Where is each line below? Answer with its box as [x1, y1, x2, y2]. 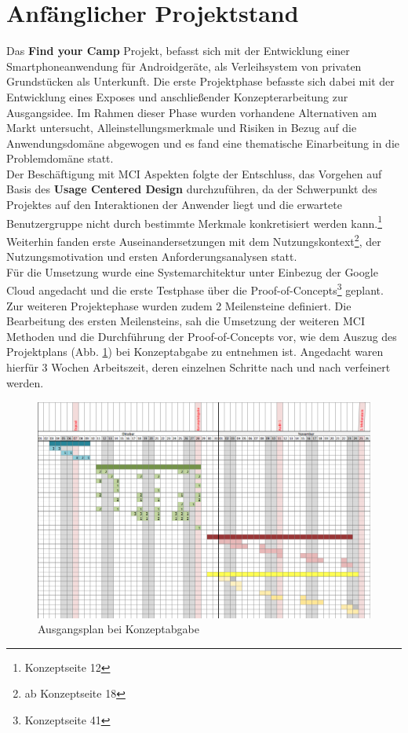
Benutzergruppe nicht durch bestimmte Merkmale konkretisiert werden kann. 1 [6, 212, 382, 231]
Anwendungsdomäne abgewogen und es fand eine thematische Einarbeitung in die [6, 134, 399, 151]
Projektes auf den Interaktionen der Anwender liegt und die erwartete [6, 196, 342, 213]
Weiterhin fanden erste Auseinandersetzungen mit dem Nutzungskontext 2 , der [6, 230, 381, 249]
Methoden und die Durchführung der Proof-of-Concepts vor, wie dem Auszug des [6, 328, 397, 344]
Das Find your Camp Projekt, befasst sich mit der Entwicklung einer [6, 42, 350, 59]
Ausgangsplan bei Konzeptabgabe [38, 621, 199, 637]
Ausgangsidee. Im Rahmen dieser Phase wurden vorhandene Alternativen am [6, 104, 377, 120]
